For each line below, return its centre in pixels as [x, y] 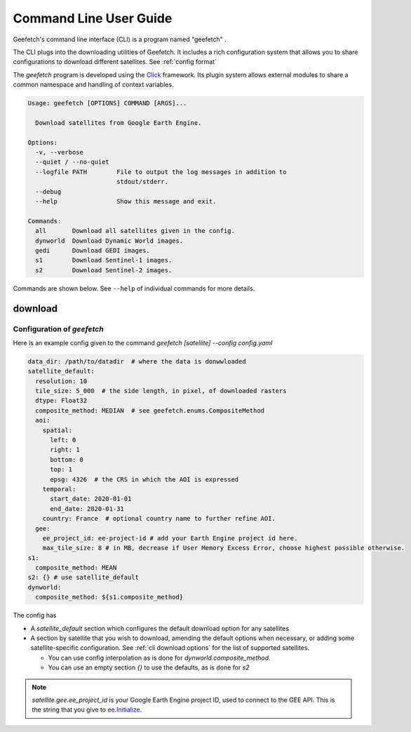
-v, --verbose [60, 152]
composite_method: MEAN [76, 568]
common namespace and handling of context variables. [94, 85]
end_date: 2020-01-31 [87, 508]
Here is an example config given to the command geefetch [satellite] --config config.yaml [143, 342]
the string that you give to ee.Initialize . [87, 710]
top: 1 [61, 470]
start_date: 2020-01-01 [91, 499]
